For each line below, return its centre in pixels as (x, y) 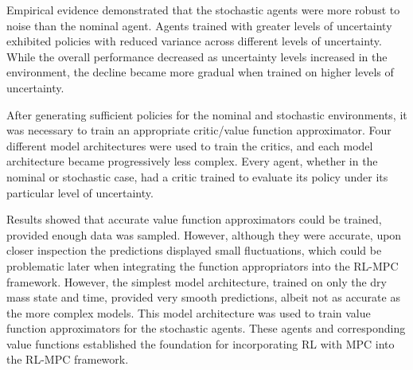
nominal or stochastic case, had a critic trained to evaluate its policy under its (197, 176)
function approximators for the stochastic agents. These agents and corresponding (206, 328)
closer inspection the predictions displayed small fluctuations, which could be (194, 250)
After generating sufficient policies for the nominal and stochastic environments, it (207, 114)
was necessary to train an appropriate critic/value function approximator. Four (199, 130)
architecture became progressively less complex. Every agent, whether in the (192, 161)
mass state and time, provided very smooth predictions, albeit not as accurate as (203, 297)
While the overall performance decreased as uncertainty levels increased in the (197, 56)
